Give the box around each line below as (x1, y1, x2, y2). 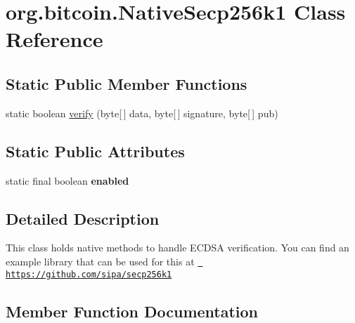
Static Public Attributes (6, 140, 185, 161)
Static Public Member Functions (6, 72, 247, 94)
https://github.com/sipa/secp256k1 (6, 269, 172, 279)
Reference (6, 25, 103, 53)
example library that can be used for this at (6, 253, 195, 268)
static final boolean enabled (6, 173, 129, 187)
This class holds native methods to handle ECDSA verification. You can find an (6, 240, 349, 255)
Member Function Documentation (6, 300, 259, 322)
